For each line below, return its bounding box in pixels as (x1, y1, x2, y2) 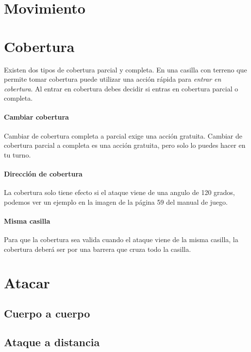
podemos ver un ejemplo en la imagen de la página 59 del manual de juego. (4, 196, 228, 207)
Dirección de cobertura (4, 169, 83, 179)
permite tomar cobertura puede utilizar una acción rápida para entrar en (4, 74, 221, 84)
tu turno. (4, 149, 31, 159)
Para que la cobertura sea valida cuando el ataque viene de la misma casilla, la (4, 234, 238, 245)
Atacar (4, 272, 50, 292)
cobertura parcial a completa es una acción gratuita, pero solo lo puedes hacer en (4, 140, 246, 150)
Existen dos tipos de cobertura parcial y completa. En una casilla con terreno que (4, 64, 247, 74)
